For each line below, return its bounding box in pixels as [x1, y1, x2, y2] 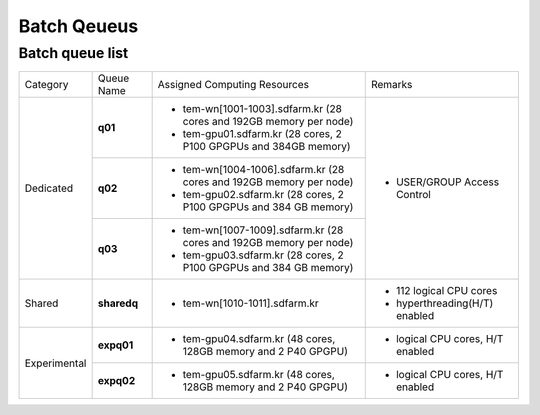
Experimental [24, 356, 87, 370]
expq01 [97, 338, 134, 352]
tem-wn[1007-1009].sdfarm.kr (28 [182, 223, 344, 237]
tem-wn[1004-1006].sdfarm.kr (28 [182, 163, 345, 177]
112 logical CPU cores [395, 284, 498, 298]
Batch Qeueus [18, 15, 139, 37]
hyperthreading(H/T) [395, 296, 494, 310]
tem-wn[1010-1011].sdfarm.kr [182, 296, 319, 310]
